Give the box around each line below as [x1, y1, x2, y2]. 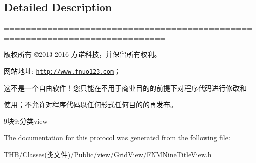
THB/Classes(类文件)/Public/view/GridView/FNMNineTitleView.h [4, 149, 212, 160]
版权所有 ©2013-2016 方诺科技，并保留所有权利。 [4, 49, 161, 59]
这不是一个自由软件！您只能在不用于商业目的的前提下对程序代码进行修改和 [4, 82, 247, 93]
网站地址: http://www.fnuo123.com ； [4, 65, 121, 76]
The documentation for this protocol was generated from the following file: [4, 132, 230, 143]
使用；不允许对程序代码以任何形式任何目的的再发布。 [4, 99, 177, 109]
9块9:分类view [4, 115, 48, 126]
